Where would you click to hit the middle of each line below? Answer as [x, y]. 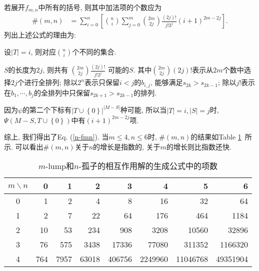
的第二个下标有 [47, 110]
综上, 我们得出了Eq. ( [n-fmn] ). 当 [56, 137]
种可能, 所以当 [143, 110]
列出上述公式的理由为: [40, 35]
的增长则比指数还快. [199, 146]
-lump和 [60, 166]
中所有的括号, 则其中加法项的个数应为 [100, 7]
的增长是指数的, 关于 [127, 146]
